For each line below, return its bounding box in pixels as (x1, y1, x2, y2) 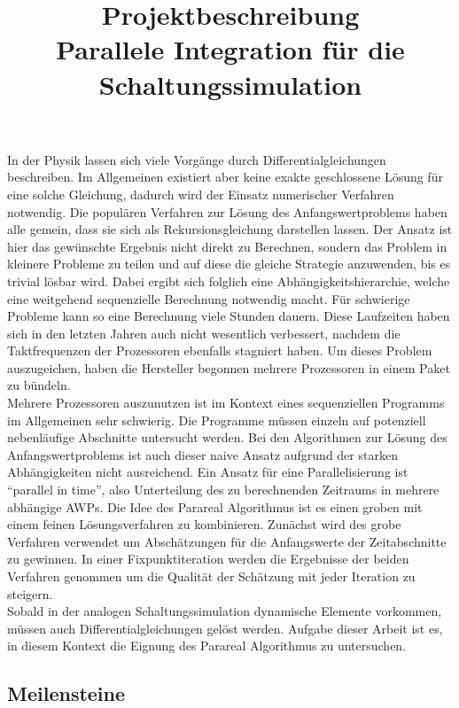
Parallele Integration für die (56, 31, 405, 67)
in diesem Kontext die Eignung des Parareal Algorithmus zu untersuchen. (7, 636, 407, 655)
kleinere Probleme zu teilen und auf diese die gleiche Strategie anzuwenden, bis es (7, 254, 451, 273)
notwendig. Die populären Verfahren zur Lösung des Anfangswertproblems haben (7, 202, 447, 221)
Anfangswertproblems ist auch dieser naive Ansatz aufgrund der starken (7, 445, 398, 463)
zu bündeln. (7, 376, 71, 394)
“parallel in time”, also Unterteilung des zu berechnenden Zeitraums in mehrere (7, 480, 440, 499)
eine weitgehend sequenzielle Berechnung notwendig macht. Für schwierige (7, 289, 410, 307)
